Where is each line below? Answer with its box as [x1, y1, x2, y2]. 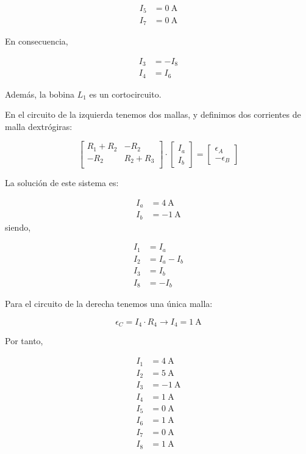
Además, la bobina [5, 87, 75, 100]
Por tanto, [5, 334, 43, 347]
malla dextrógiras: [5, 120, 73, 132]
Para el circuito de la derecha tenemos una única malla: [5, 297, 213, 310]
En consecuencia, [5, 34, 68, 47]
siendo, [5, 220, 31, 233]
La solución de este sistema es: [5, 176, 119, 189]
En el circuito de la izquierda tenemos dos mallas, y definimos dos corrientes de [5, 108, 301, 121]
